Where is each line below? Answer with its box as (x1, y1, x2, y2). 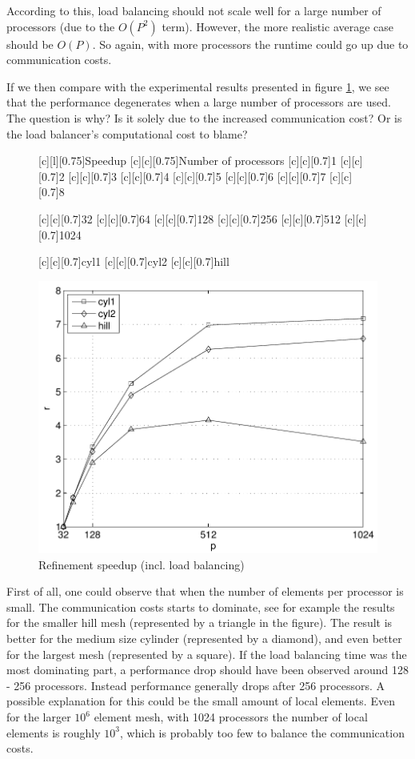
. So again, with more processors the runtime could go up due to (92, 35, 409, 52)
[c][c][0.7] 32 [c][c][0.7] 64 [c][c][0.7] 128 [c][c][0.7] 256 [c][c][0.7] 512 (38, 210, 341, 227)
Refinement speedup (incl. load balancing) (38, 556, 245, 572)
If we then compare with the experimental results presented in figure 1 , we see (6, 78, 389, 94)
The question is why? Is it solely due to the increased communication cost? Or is (6, 109, 402, 126)
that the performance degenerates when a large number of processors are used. (6, 94, 391, 110)
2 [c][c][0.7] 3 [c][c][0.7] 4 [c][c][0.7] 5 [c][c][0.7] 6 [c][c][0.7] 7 (58, 167, 326, 184)
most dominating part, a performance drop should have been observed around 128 (6, 661, 409, 678)
